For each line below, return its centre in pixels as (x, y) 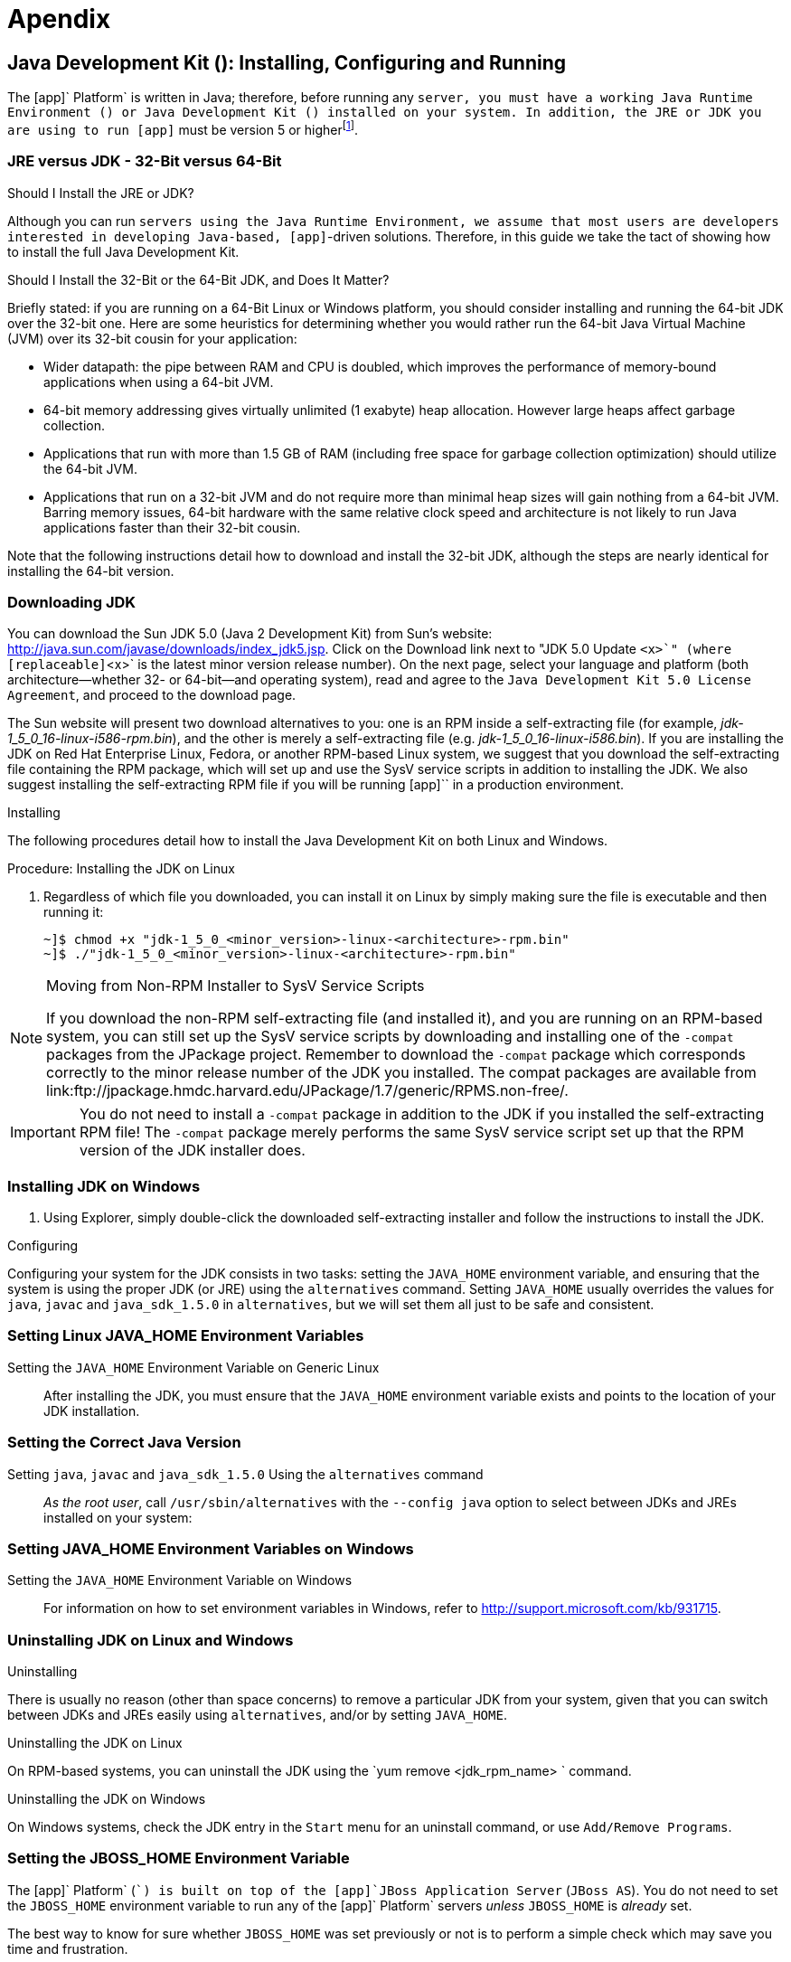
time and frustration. (68, 1948)
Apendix (59, 19)
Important (43, 1132)
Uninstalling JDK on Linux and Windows (151, 1640)
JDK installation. (92, 1410)
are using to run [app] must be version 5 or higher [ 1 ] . (183, 128)
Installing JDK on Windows (104, 1186)
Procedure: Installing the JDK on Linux (121, 869)
